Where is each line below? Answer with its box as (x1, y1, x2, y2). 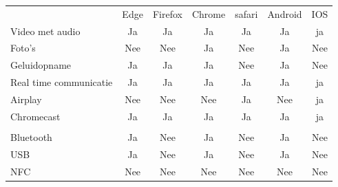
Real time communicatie (10, 75, 113, 89)
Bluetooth (10, 129, 52, 144)
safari (235, 6, 258, 21)
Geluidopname (10, 58, 72, 72)
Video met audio (10, 23, 81, 38)
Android (267, 6, 302, 21)
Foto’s (10, 41, 36, 55)
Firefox (152, 6, 182, 21)
